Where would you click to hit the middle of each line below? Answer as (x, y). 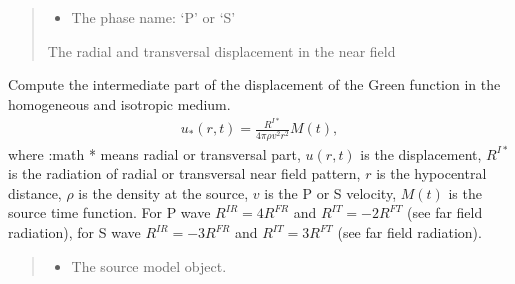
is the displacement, (421, 153)
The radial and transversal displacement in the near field (221, 50)
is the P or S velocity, (330, 192)
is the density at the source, (163, 192)
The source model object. (149, 265)
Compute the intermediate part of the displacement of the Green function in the (254, 84)
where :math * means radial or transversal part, (154, 153)
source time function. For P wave (109, 212)
